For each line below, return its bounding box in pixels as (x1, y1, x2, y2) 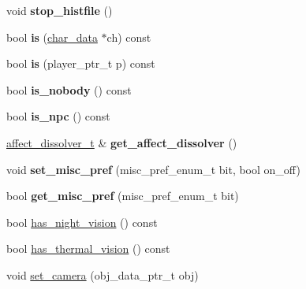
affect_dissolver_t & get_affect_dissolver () (6, 134, 237, 150)
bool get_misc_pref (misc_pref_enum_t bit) (6, 187, 239, 204)
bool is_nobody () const (6, 81, 132, 98)
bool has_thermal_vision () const (6, 240, 170, 257)
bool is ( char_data (6, 28, 98, 45)
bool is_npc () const (6, 108, 110, 124)
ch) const (106, 28, 151, 45)
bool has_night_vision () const (6, 213, 158, 230)
